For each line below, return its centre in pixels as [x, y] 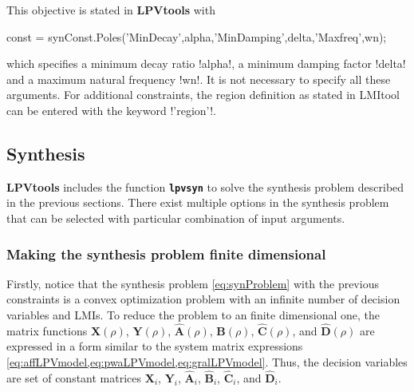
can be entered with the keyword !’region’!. [112, 110]
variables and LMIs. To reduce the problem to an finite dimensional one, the [193, 315]
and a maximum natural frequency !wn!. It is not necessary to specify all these [199, 79]
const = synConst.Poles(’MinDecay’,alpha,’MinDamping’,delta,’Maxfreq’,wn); [197, 36]
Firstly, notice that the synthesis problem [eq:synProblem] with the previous [193, 283]
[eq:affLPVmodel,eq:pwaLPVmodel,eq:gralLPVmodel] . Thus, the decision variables [207, 362]
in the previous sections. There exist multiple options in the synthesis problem [198, 202]
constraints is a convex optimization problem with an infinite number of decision [203, 299]
